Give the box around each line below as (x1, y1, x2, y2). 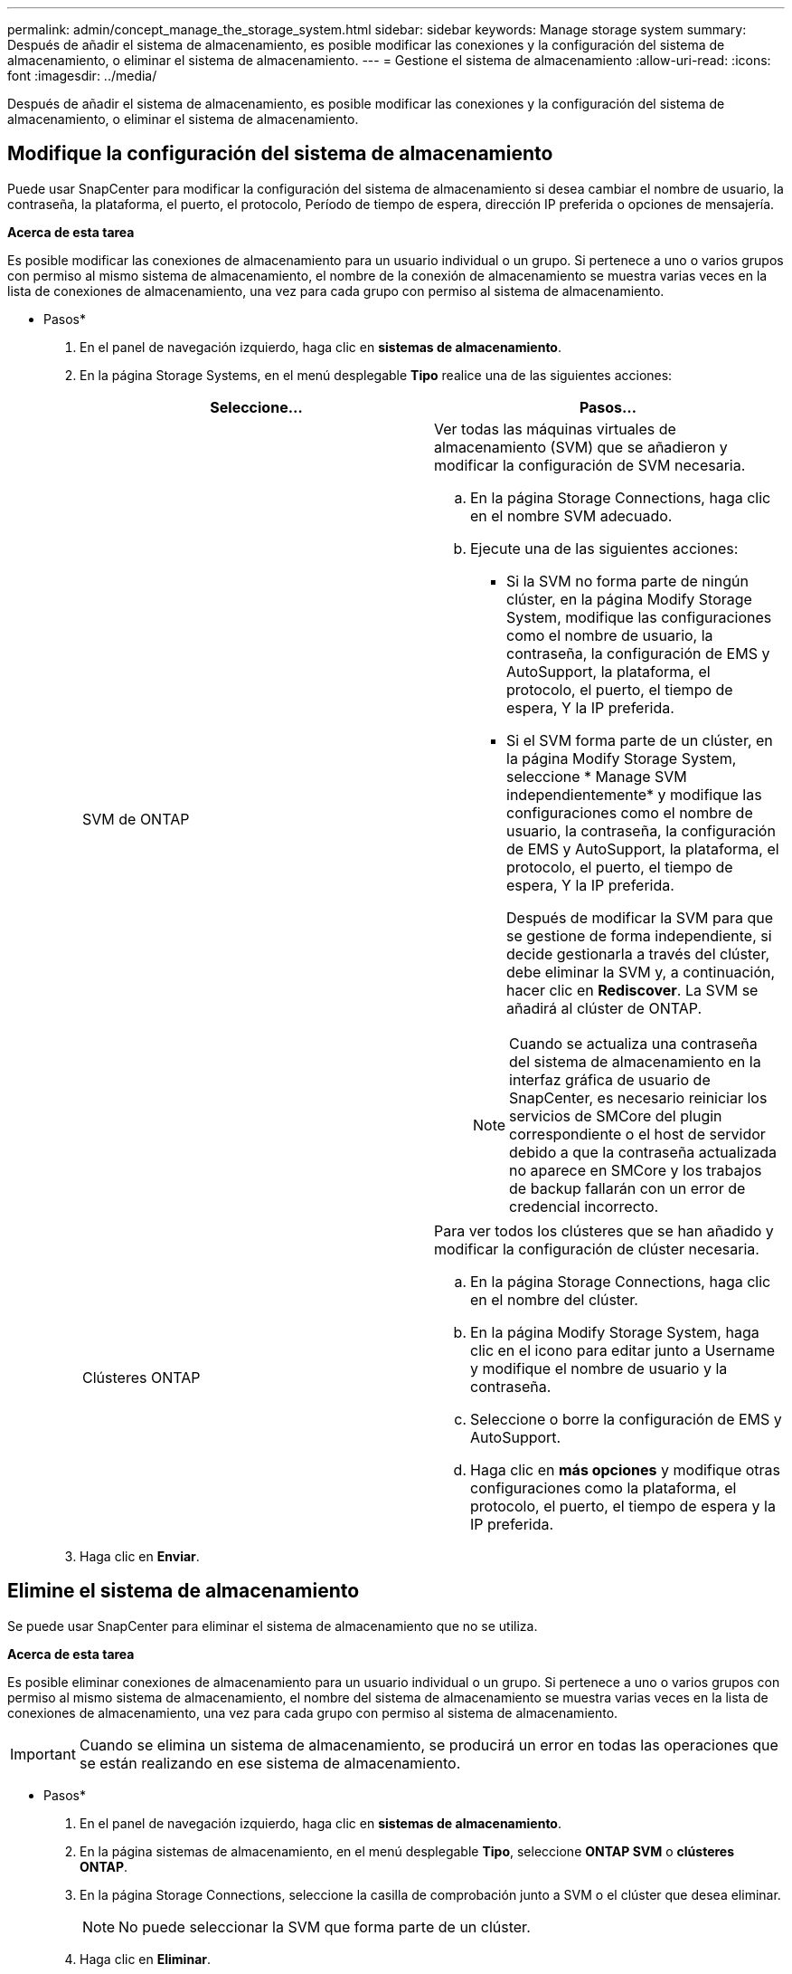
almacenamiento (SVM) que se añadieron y (434, 437, 728, 456)
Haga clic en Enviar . (80, 1548, 200, 1564)
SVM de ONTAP (82, 809, 190, 828)
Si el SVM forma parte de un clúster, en (506, 730, 773, 749)
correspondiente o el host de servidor (509, 1124, 766, 1143)
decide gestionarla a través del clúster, (506, 944, 770, 963)
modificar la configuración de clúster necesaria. (434, 1239, 759, 1258)
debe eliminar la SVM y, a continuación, (506, 962, 776, 981)
